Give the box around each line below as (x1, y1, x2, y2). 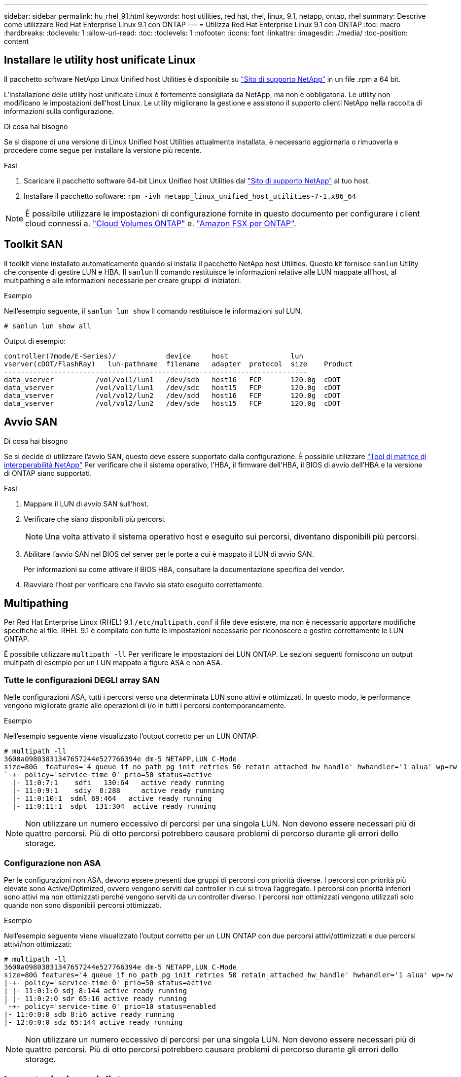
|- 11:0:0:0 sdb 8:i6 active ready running (4, 1010, 175, 1018)
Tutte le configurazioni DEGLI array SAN (4, 675, 160, 685)
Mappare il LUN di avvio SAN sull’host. (24, 499, 149, 508)
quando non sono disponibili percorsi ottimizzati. (4, 900, 162, 909)
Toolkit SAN (4, 238, 63, 251)
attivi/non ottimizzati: (4, 939, 72, 948)
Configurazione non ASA (4, 858, 101, 868)
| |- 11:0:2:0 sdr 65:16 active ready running (4, 994, 187, 1003)
